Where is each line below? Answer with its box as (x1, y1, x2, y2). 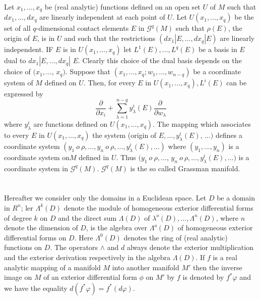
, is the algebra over (86, 222, 148, 233)
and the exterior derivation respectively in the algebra (4, 252, 171, 262)
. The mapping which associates (153, 118, 251, 129)
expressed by (4, 88, 43, 99)
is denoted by (182, 272, 224, 282)
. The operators (50, 242, 98, 253)
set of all (4, 23, 31, 33)
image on (4, 272, 32, 282)
